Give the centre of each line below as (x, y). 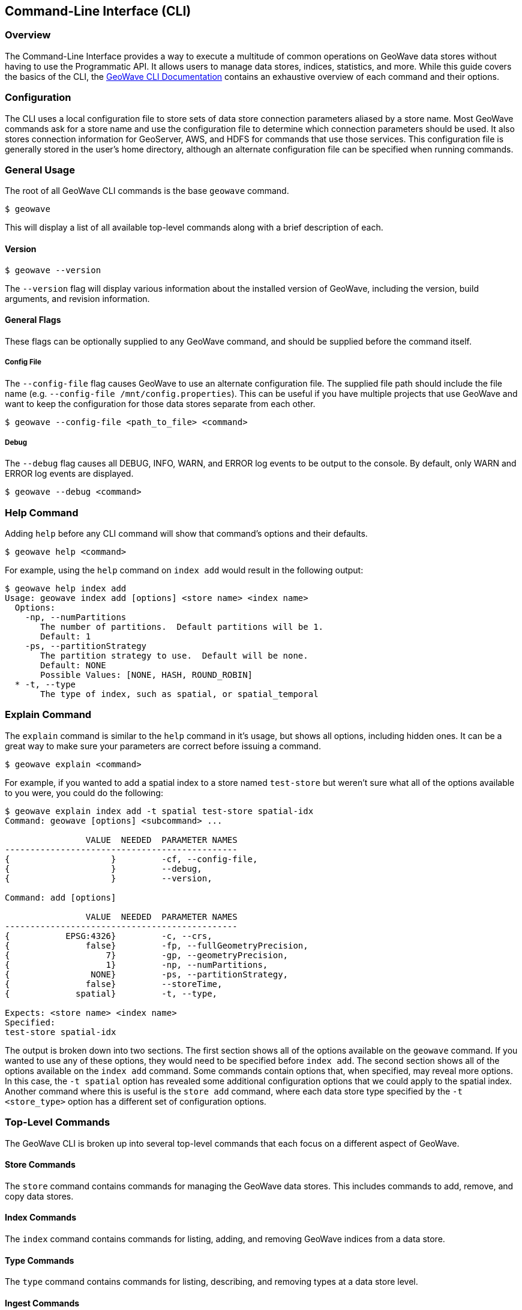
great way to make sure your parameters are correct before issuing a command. (163, 746)
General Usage (40, 170)
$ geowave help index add (66, 589)
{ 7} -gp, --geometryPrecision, (147, 955)
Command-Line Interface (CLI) (98, 11)
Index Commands (40, 1218)
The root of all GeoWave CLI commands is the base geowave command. (147, 191)
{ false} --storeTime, (114, 984)
